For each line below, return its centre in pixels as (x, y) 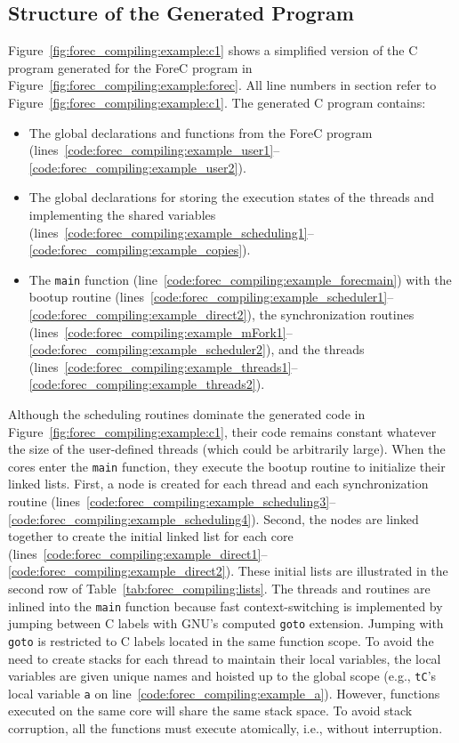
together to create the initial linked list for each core (151, 536)
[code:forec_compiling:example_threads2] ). (147, 384)
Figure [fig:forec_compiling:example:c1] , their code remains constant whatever (222, 431)
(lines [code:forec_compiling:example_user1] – (154, 150)
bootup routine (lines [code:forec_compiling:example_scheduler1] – (211, 297)
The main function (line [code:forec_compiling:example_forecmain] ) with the (240, 279)
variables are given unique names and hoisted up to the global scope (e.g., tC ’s (222, 676)
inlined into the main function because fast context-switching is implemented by (225, 606)
